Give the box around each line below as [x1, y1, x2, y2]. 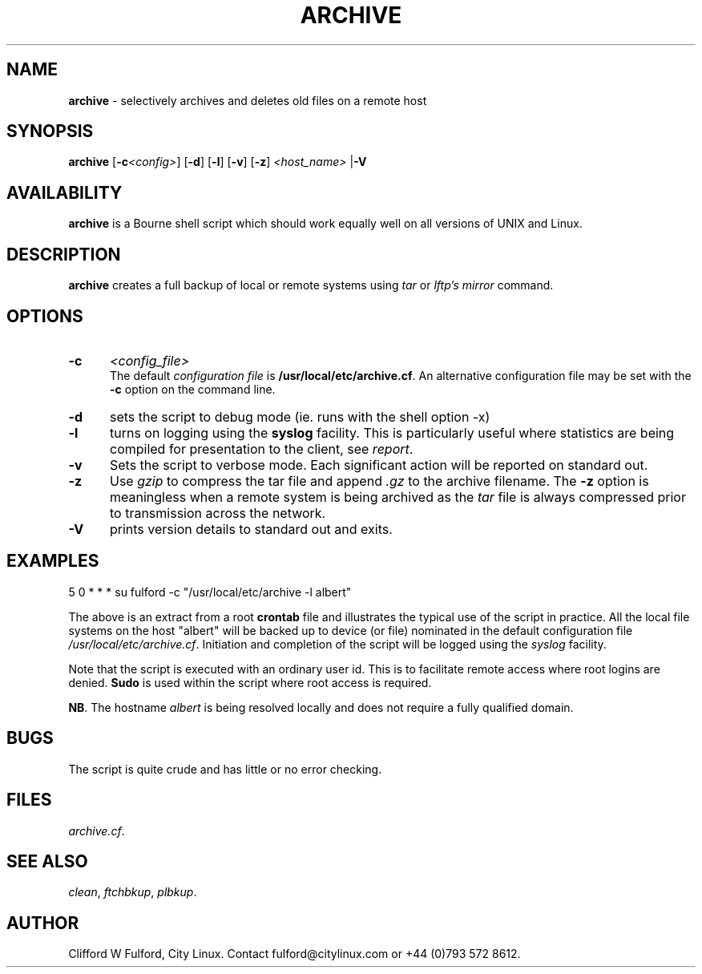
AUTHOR [6, 912, 79, 933]
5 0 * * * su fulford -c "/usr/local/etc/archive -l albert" [68, 584, 352, 599]
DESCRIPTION [6, 244, 121, 265]
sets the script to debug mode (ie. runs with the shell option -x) [109, 408, 490, 425]
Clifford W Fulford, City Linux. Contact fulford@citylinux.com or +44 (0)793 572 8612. [68, 947, 521, 961]
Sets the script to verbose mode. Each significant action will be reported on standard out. [109, 456, 648, 473]
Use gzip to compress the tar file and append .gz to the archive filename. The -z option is [109, 472, 649, 489]
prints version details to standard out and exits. [109, 520, 393, 537]
